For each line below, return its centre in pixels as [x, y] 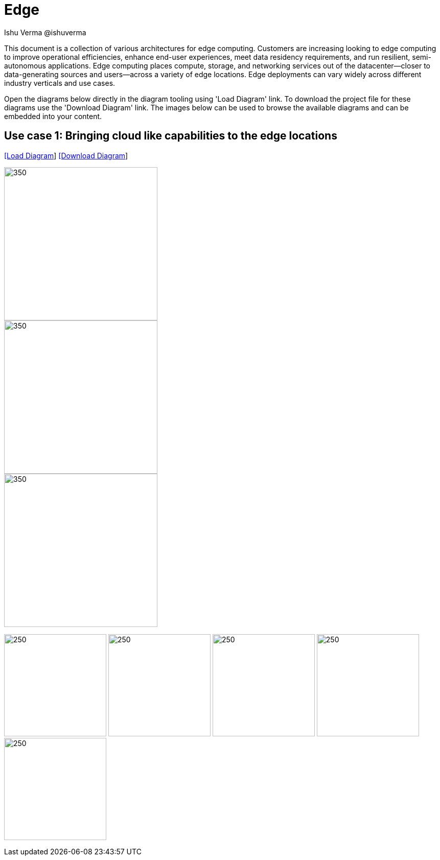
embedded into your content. [53, 116]
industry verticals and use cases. [60, 83]
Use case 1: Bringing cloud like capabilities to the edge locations [171, 136]
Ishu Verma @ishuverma [45, 32]
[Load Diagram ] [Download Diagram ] [66, 155]
